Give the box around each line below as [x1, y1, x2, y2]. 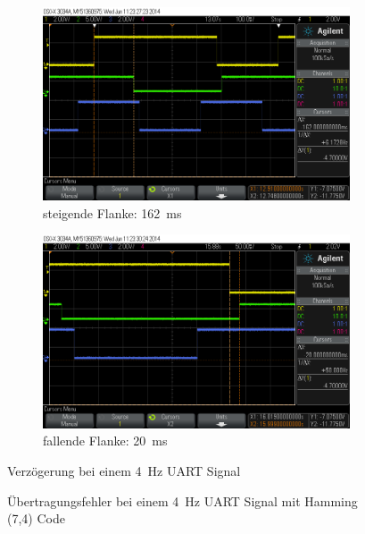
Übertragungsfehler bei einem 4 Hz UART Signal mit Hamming [7, 491, 358, 510]
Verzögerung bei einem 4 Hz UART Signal [7, 461, 241, 479]
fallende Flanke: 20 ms [43, 431, 168, 450]
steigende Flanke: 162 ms [43, 203, 182, 222]
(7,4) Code [7, 509, 65, 528]
